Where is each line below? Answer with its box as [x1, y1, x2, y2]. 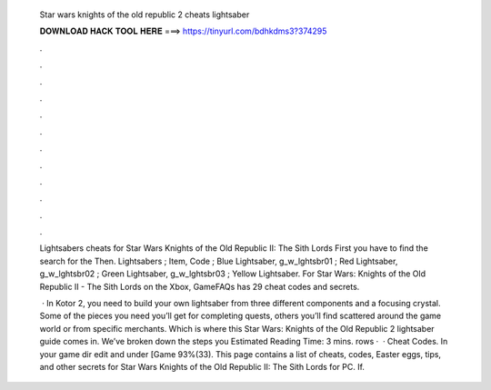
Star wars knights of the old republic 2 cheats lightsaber [39, 9, 250, 20]
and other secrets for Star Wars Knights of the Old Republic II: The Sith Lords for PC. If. [39, 361, 366, 372]
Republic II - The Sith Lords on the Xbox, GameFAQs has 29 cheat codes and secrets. [39, 281, 360, 292]
